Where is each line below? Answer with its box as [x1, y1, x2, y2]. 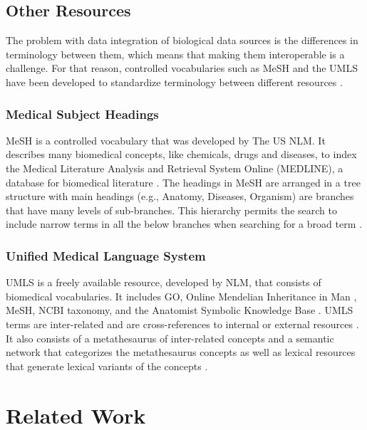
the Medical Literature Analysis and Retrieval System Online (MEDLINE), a [6, 160, 343, 175]
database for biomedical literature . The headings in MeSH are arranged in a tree [6, 174, 361, 189]
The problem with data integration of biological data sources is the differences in [6, 33, 358, 48]
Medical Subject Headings [6, 105, 159, 122]
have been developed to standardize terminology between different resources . [6, 74, 343, 89]
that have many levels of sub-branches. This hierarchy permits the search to [6, 202, 337, 217]
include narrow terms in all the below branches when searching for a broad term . [6, 216, 362, 231]
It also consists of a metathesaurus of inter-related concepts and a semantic [6, 330, 334, 345]
